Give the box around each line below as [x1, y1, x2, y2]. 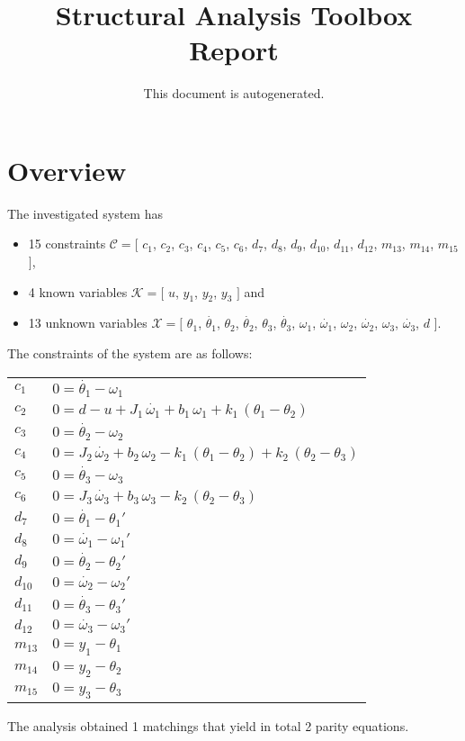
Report [189, 32, 279, 68]
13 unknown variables [28, 313, 148, 332]
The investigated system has [7, 203, 163, 222]
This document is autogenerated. [143, 84, 325, 103]
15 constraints [28, 234, 106, 253]
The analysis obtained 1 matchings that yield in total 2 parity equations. [7, 716, 409, 735]
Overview [7, 151, 127, 188]
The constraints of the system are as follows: [7, 344, 253, 363]
